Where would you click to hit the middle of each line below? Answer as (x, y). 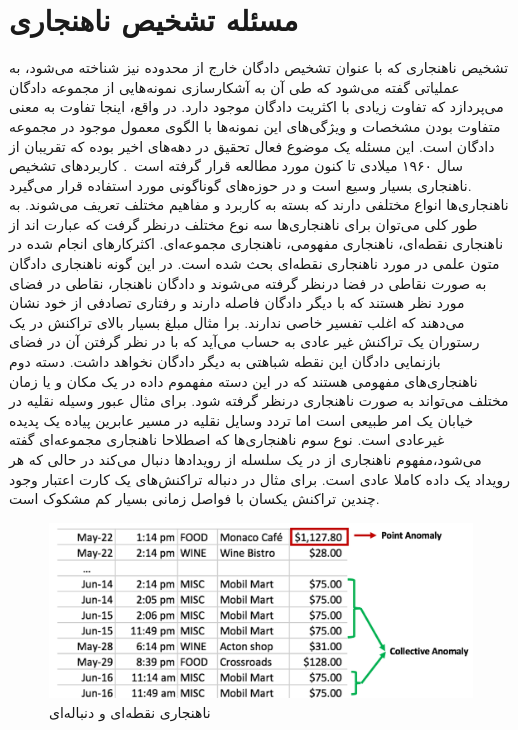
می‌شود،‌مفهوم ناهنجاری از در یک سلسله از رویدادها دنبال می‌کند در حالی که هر (245, 459)
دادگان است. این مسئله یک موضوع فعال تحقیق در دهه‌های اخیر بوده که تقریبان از (252, 145)
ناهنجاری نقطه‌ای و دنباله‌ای (130, 711)
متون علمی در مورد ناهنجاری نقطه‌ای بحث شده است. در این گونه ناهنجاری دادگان (254, 263)
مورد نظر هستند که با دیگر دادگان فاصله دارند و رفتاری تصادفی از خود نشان (237, 302)
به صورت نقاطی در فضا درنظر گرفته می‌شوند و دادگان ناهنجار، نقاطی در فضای (248, 282)
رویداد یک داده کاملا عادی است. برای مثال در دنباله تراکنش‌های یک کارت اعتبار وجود (259, 478)
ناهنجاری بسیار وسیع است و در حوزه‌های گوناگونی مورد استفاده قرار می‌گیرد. (240, 184)
